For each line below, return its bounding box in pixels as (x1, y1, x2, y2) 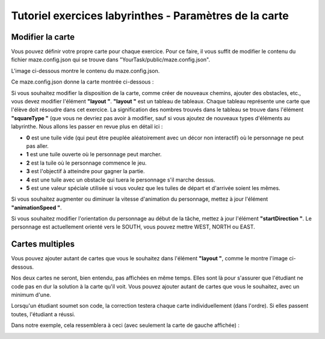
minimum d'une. (11, 291, 51, 298)
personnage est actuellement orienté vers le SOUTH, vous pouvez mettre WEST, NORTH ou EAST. (11, 223, 255, 231)
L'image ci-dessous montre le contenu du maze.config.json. (11, 67, 160, 75)
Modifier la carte (11, 32, 75, 42)
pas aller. (26, 142, 49, 150)
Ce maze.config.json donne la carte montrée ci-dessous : (11, 78, 154, 85)
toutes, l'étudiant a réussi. (11, 310, 75, 318)
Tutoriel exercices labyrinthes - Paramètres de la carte (11, 9, 289, 22)
